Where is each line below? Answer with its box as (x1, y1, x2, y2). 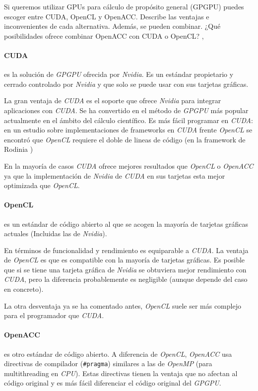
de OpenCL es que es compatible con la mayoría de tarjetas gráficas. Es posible (4, 255, 245, 265)
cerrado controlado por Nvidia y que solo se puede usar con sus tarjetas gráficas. (4, 78, 249, 89)
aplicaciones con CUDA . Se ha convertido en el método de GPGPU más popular (4, 105, 249, 115)
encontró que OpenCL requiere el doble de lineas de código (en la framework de (4, 134, 246, 144)
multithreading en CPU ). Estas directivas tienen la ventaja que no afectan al (4, 368, 238, 378)
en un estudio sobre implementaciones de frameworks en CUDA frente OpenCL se (4, 125, 253, 135)
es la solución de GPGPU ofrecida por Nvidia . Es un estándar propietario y (4, 69, 234, 79)
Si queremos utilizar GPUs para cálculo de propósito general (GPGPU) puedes (4, 1, 244, 11)
